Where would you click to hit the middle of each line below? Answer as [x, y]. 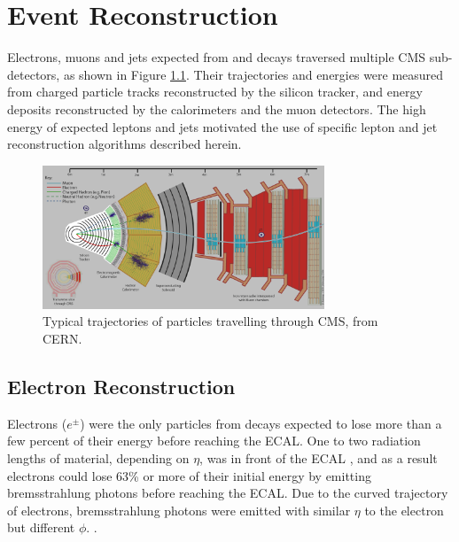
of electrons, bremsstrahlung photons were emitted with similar [179, 510]
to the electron [404, 510]
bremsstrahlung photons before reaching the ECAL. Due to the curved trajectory [228, 493]
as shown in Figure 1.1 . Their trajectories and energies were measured [253, 74]
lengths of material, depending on [98, 458]
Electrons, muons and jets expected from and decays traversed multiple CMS [217, 57]
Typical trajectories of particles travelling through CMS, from [210, 321]
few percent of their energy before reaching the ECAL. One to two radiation [214, 441]
